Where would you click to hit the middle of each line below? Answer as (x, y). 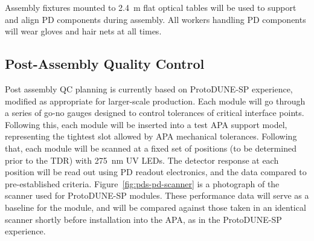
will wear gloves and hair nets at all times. (83, 31)
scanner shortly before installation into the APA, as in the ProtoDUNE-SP (143, 219)
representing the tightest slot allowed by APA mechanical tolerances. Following (151, 136)
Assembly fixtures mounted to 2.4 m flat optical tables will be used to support (151, 7)
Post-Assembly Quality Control (105, 64)
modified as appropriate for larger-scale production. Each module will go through (155, 101)
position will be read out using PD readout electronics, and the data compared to (156, 172)
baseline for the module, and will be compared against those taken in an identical (155, 207)
